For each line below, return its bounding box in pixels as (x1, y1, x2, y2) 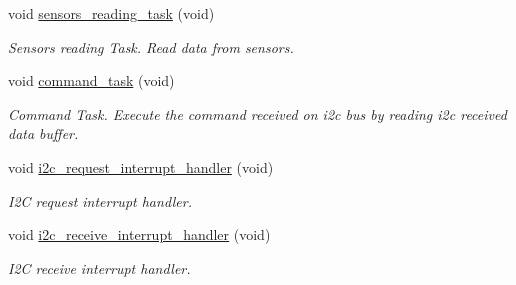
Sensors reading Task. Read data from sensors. (8, 36, 294, 57)
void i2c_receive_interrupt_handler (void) (8, 224, 271, 245)
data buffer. (8, 123, 79, 144)
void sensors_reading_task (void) (8, 3, 215, 23)
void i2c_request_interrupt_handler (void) (8, 156, 274, 177)
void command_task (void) (8, 70, 175, 91)
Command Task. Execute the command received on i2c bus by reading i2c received (8, 103, 507, 124)
